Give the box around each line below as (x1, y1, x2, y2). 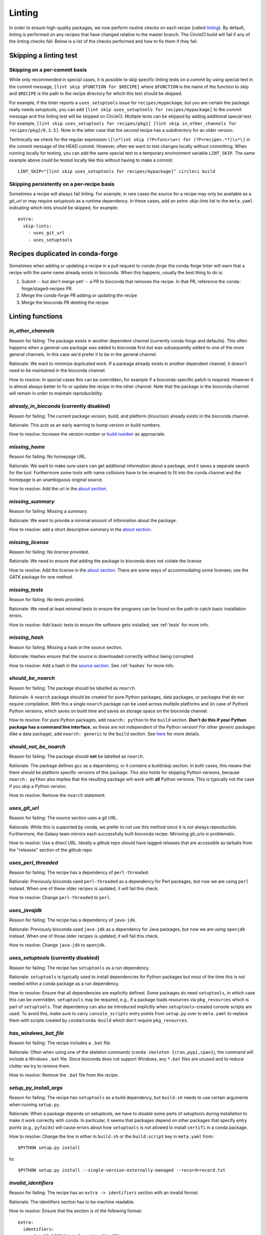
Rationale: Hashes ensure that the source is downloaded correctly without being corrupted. (9, 654, 195, 659)
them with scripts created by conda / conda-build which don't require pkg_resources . (9, 1018, 189, 1024)
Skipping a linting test (9, 51, 77, 60)
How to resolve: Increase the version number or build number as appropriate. (9, 431, 166, 437)
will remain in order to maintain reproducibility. (9, 390, 103, 396)
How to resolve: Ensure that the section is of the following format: (9, 1208, 142, 1214)
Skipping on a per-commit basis (9, 67, 87, 74)
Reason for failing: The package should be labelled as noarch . (9, 685, 136, 691)
